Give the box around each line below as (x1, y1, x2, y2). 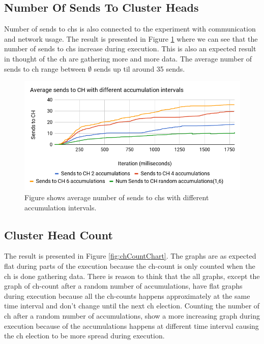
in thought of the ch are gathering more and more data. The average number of (4, 53, 252, 64)
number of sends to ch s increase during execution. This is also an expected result (4, 43, 256, 54)
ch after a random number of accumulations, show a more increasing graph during (4, 310, 260, 321)
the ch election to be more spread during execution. (4, 330, 165, 341)
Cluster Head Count (4, 227, 113, 242)
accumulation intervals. (24, 202, 97, 212)
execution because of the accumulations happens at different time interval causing (4, 320, 259, 331)
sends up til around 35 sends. (94, 63, 185, 74)
